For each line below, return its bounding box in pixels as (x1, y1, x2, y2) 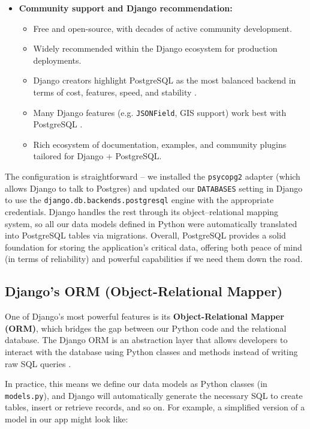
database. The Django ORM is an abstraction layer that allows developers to (5, 333, 288, 346)
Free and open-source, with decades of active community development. (33, 22, 292, 34)
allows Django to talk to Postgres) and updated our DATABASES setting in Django (5, 181, 303, 194)
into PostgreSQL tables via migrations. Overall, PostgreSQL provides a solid (5, 229, 286, 242)
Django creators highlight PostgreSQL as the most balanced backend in (33, 74, 296, 87)
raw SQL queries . (5, 357, 71, 370)
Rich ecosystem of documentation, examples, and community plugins (33, 138, 287, 150)
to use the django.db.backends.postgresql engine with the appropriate (5, 193, 274, 206)
